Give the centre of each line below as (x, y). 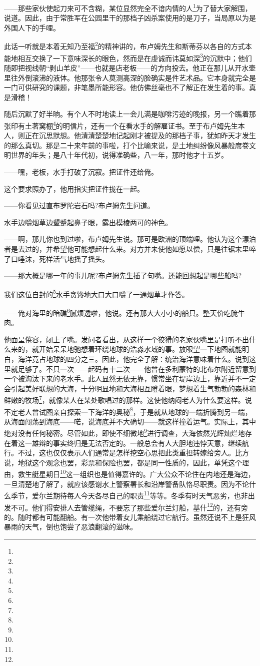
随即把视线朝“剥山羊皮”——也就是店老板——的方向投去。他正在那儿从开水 (126, 67)
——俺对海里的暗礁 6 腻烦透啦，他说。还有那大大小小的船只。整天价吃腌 (121, 312)
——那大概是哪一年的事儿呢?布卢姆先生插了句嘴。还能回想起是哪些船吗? (123, 275)
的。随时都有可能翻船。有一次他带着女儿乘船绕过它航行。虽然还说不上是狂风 (130, 517)
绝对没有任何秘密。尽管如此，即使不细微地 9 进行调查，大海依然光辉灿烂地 (124, 432)
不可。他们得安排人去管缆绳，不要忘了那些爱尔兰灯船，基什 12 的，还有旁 (129, 506)
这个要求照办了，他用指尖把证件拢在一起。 (74, 188)
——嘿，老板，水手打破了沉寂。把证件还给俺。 (81, 171)
